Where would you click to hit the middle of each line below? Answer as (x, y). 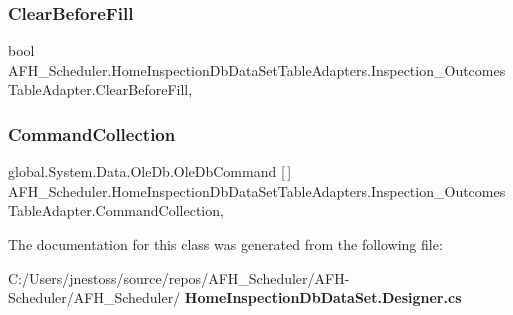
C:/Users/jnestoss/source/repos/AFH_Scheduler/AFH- (179, 277)
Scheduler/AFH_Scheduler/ (94, 297)
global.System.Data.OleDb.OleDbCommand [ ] (150, 171)
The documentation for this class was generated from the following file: (225, 244)
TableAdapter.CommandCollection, (116, 210)
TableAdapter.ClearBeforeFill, (100, 89)
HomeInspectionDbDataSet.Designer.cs (323, 297)
